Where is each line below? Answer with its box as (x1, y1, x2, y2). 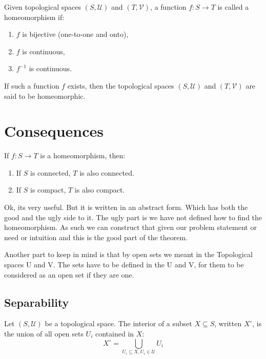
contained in (95, 328, 134, 339)
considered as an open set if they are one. (4, 269, 134, 280)
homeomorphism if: (4, 11, 65, 22)
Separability (4, 294, 69, 310)
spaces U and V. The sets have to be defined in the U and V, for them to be (4, 259, 244, 270)
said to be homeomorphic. (4, 90, 86, 101)
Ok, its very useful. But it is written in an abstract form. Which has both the (4, 202, 248, 213)
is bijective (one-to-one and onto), (22, 29, 129, 39)
